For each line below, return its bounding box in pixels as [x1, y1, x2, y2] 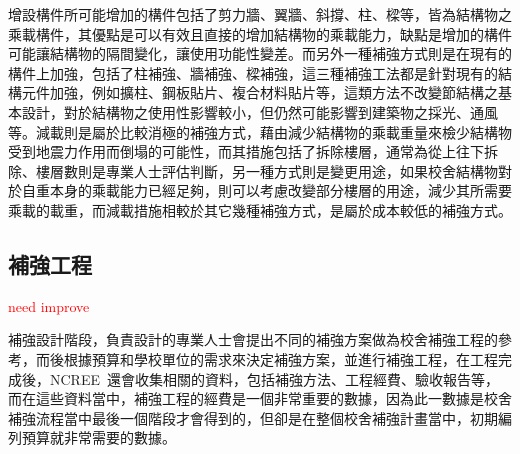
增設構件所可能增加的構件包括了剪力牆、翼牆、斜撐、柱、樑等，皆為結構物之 [8, 4, 512, 24]
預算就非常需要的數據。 [21, 427, 176, 448]
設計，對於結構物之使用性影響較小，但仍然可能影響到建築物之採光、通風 [21, 101, 498, 122]
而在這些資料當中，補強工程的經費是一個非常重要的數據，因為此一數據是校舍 [8, 388, 512, 409]
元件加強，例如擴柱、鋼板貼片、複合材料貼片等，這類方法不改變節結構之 [21, 82, 498, 103]
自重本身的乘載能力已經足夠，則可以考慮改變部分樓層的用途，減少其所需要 [21, 180, 512, 201]
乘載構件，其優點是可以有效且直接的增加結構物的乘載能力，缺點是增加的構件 [8, 23, 512, 44]
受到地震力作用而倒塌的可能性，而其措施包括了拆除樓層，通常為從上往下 [8, 141, 484, 162]
